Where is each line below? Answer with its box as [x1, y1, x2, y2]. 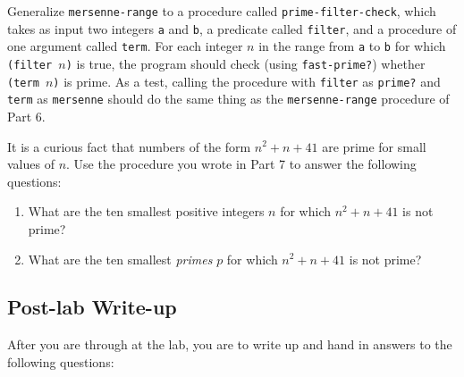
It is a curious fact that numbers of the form [7, 137, 251, 155]
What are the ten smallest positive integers [28, 202, 265, 221]
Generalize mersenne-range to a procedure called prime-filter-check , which [7, 2, 436, 20]
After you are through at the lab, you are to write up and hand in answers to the [7, 335, 452, 354]
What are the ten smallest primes [28, 249, 213, 268]
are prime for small [322, 137, 426, 155]
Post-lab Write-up [7, 293, 177, 321]
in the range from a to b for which [258, 37, 446, 55]
